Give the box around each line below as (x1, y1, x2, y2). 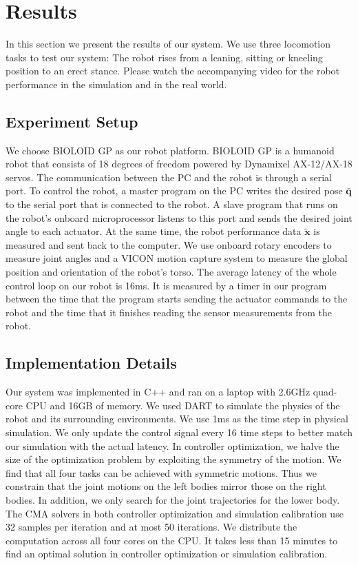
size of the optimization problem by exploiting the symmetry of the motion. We (6, 452, 341, 466)
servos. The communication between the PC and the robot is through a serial (6, 169, 332, 184)
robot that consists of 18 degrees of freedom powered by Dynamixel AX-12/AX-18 (6, 156, 352, 171)
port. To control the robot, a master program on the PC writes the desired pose (6, 183, 343, 198)
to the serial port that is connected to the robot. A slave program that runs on (6, 197, 338, 212)
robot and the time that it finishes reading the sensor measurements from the (6, 305, 332, 319)
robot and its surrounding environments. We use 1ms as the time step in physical (6, 411, 348, 426)
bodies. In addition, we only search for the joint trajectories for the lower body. (6, 492, 340, 506)
